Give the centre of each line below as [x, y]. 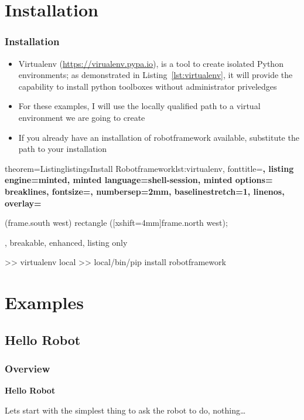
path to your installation [63, 149]
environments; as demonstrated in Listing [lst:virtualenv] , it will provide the [156, 75]
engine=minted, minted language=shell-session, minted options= [139, 180]
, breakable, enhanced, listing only [66, 242]
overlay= [23, 203]
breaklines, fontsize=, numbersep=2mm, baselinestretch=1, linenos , [145, 191]
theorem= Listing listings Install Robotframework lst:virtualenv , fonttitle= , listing [149, 168]
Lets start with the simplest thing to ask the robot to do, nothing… [125, 410]
